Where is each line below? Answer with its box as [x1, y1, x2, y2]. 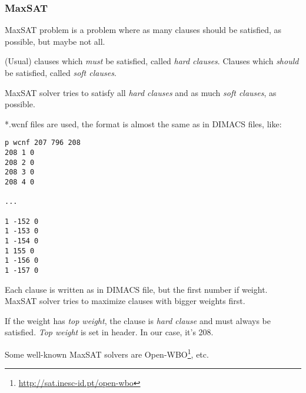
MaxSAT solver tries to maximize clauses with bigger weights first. [5, 295, 245, 307]
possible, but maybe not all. [5, 35, 105, 47]
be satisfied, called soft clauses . [5, 67, 117, 78]
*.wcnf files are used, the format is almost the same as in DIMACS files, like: [5, 117, 282, 130]
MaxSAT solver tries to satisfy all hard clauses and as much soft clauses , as [5, 86, 277, 98]
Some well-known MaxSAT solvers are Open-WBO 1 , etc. [5, 346, 209, 360]
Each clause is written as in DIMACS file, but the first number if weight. [5, 283, 268, 295]
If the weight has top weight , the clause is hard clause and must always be [5, 314, 271, 326]
